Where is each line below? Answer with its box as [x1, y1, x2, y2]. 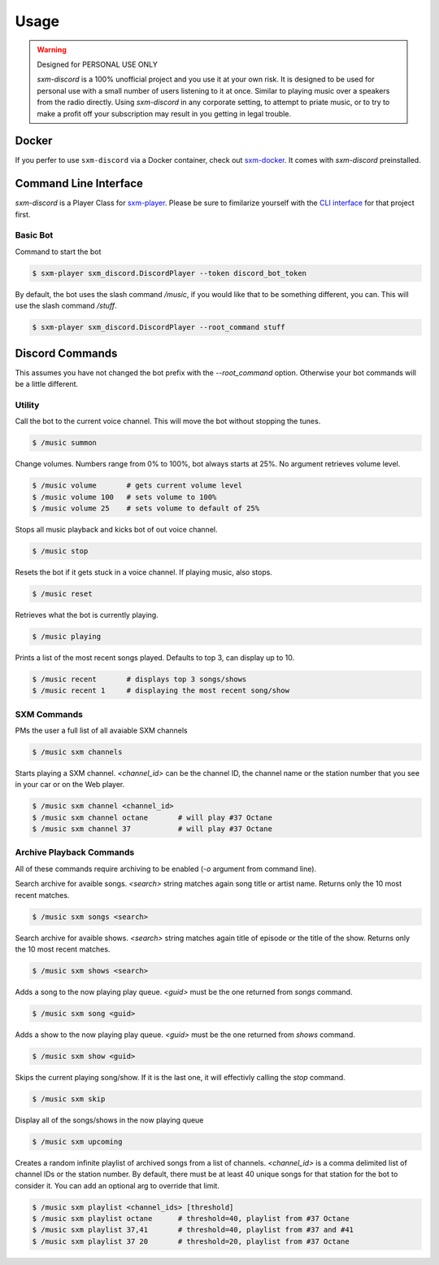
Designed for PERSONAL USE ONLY [37, 59, 159, 69]
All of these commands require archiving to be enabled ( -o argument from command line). [15, 864, 317, 873]
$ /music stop [32, 546, 89, 555]
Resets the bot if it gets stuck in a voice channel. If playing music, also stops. [15, 567, 272, 577]
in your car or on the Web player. [15, 780, 125, 790]
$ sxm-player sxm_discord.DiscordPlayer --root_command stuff [32, 322, 285, 332]
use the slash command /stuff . [15, 301, 117, 311]
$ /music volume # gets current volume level [32, 481, 243, 490]
